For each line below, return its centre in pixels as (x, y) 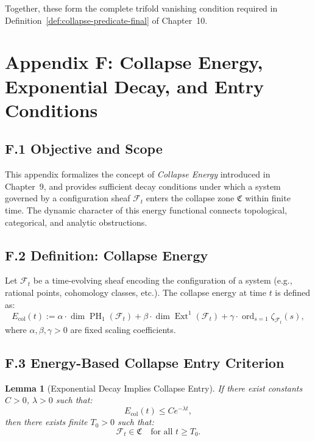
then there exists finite (46, 422)
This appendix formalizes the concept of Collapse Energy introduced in (138, 174)
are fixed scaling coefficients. (123, 330)
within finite (268, 198)
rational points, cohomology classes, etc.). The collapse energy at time (136, 292)
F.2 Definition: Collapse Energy (107, 255)
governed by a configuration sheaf (68, 198)
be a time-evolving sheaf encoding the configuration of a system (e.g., (163, 280)
